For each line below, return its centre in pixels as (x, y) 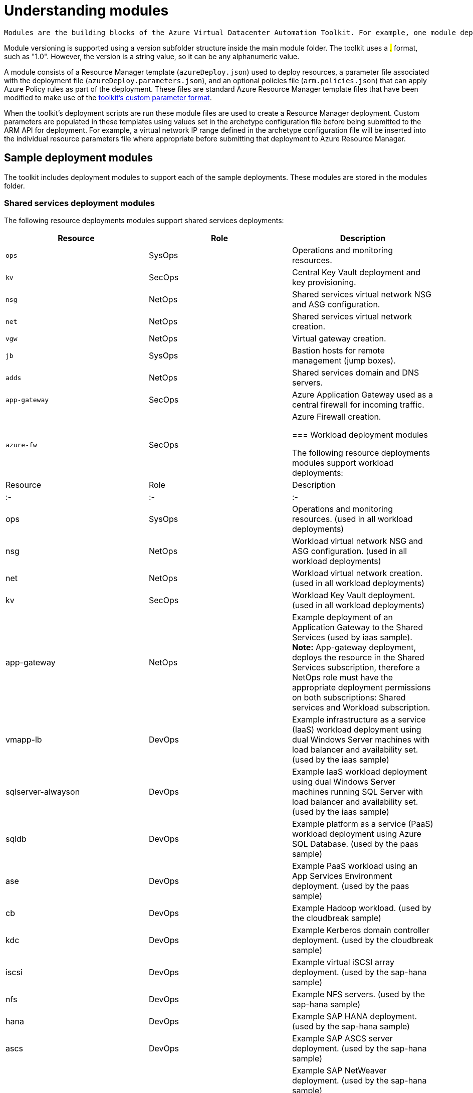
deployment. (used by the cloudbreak (363, 940)
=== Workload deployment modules (360, 435)
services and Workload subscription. (361, 708)
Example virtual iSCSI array (343, 962)
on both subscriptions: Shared (349, 698)
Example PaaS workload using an (355, 866)
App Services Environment (342, 876)
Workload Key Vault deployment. (353, 595)
